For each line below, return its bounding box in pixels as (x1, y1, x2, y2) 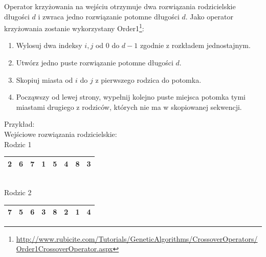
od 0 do (95, 40, 120, 51)
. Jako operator (185, 11, 233, 21)
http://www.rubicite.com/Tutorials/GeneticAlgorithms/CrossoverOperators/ (16, 233, 258, 244)
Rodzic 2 (4, 187, 32, 198)
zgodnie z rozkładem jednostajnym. (140, 40, 251, 51)
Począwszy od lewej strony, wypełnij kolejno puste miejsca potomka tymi (16, 91, 246, 102)
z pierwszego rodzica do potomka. (95, 74, 202, 85)
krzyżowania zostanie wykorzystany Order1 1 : (4, 21, 144, 33)
